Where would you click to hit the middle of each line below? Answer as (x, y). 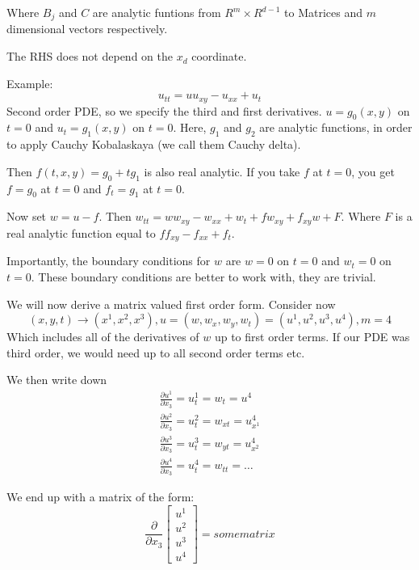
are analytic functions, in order (336, 127)
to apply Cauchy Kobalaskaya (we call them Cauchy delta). (154, 144)
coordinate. (219, 56)
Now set (27, 216)
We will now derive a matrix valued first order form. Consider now (171, 304)
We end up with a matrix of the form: (101, 497)
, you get (373, 171)
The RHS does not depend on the (90, 56)
